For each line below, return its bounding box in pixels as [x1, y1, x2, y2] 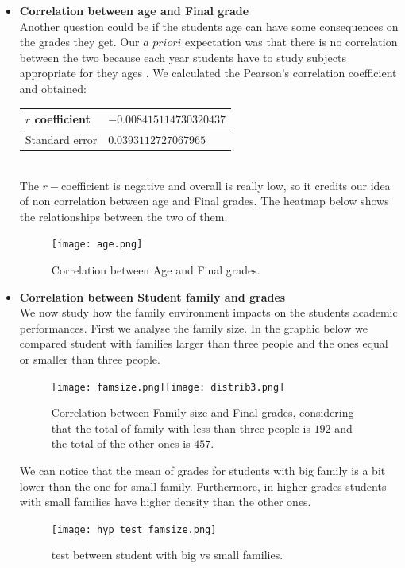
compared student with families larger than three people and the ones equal [19, 335, 388, 352]
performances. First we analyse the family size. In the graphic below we [19, 319, 368, 336]
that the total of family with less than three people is [51, 419, 310, 436]
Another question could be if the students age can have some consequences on [19, 18, 399, 34]
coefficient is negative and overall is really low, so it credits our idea [61, 177, 391, 193]
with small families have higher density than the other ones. [19, 493, 311, 510]
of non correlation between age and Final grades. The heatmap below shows [19, 193, 389, 209]
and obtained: [19, 80, 87, 96]
